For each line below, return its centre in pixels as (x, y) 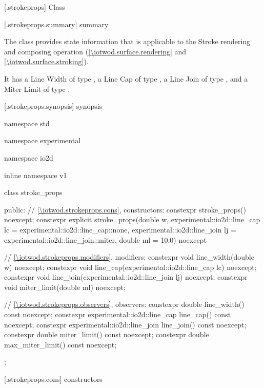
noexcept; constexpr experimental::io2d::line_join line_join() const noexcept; (125, 324)
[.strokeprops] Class (35, 7)
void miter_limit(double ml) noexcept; (65, 287)
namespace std (27, 123)
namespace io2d (29, 157)
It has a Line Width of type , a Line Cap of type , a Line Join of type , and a (126, 78)
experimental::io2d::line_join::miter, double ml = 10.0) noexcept (105, 239)
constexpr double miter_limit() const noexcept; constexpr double (107, 334)
